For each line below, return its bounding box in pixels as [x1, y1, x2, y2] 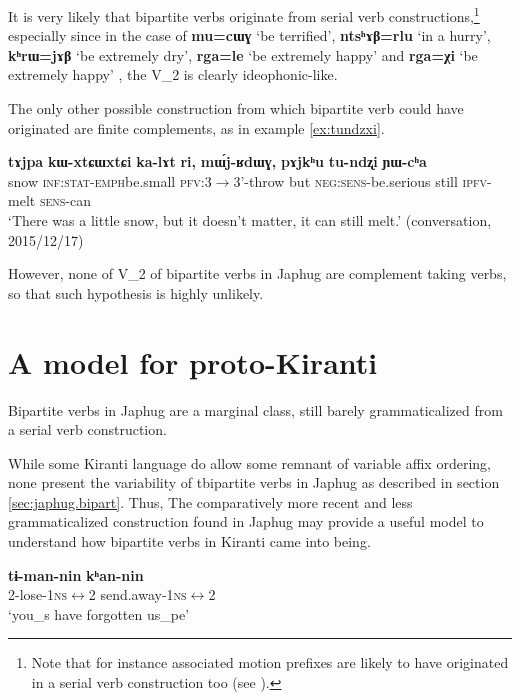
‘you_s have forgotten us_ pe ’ [8, 603, 190, 624]
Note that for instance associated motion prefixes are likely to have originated [31, 652, 509, 673]
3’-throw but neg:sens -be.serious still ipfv [233, 170, 488, 191]
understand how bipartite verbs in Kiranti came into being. [8, 531, 371, 552]
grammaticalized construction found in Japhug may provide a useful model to [8, 511, 484, 532]
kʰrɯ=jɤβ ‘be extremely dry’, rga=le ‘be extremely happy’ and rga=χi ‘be [8, 44, 478, 65]
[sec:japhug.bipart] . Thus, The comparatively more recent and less [8, 491, 413, 512]
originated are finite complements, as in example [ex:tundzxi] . [8, 117, 385, 138]
